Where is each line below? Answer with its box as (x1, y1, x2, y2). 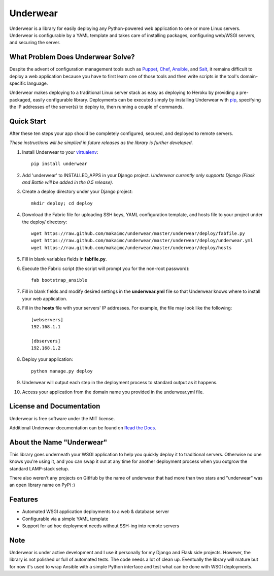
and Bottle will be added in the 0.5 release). (22, 179, 114, 185)
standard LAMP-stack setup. (9, 465, 70, 471)
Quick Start (9, 117, 46, 125)
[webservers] (31, 317, 63, 322)
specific (9, 80, 26, 86)
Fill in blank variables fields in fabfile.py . (22, 256, 107, 262)
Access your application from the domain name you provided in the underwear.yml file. (22, 389, 204, 395)
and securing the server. (9, 40, 61, 46)
